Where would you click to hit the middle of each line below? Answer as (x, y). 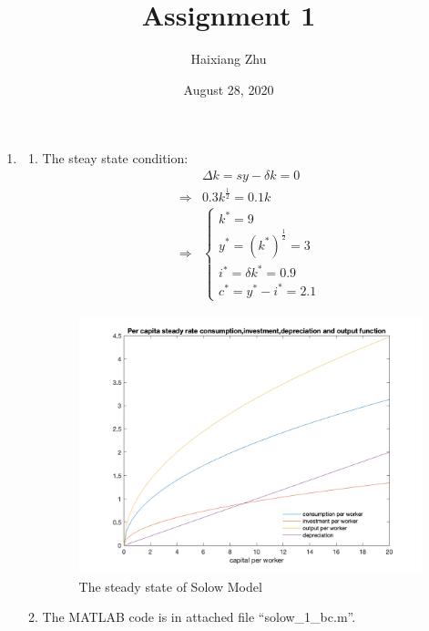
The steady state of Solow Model (170, 586)
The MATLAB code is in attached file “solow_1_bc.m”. (199, 617)
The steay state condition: (115, 158)
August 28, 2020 (229, 89)
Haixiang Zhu (229, 59)
